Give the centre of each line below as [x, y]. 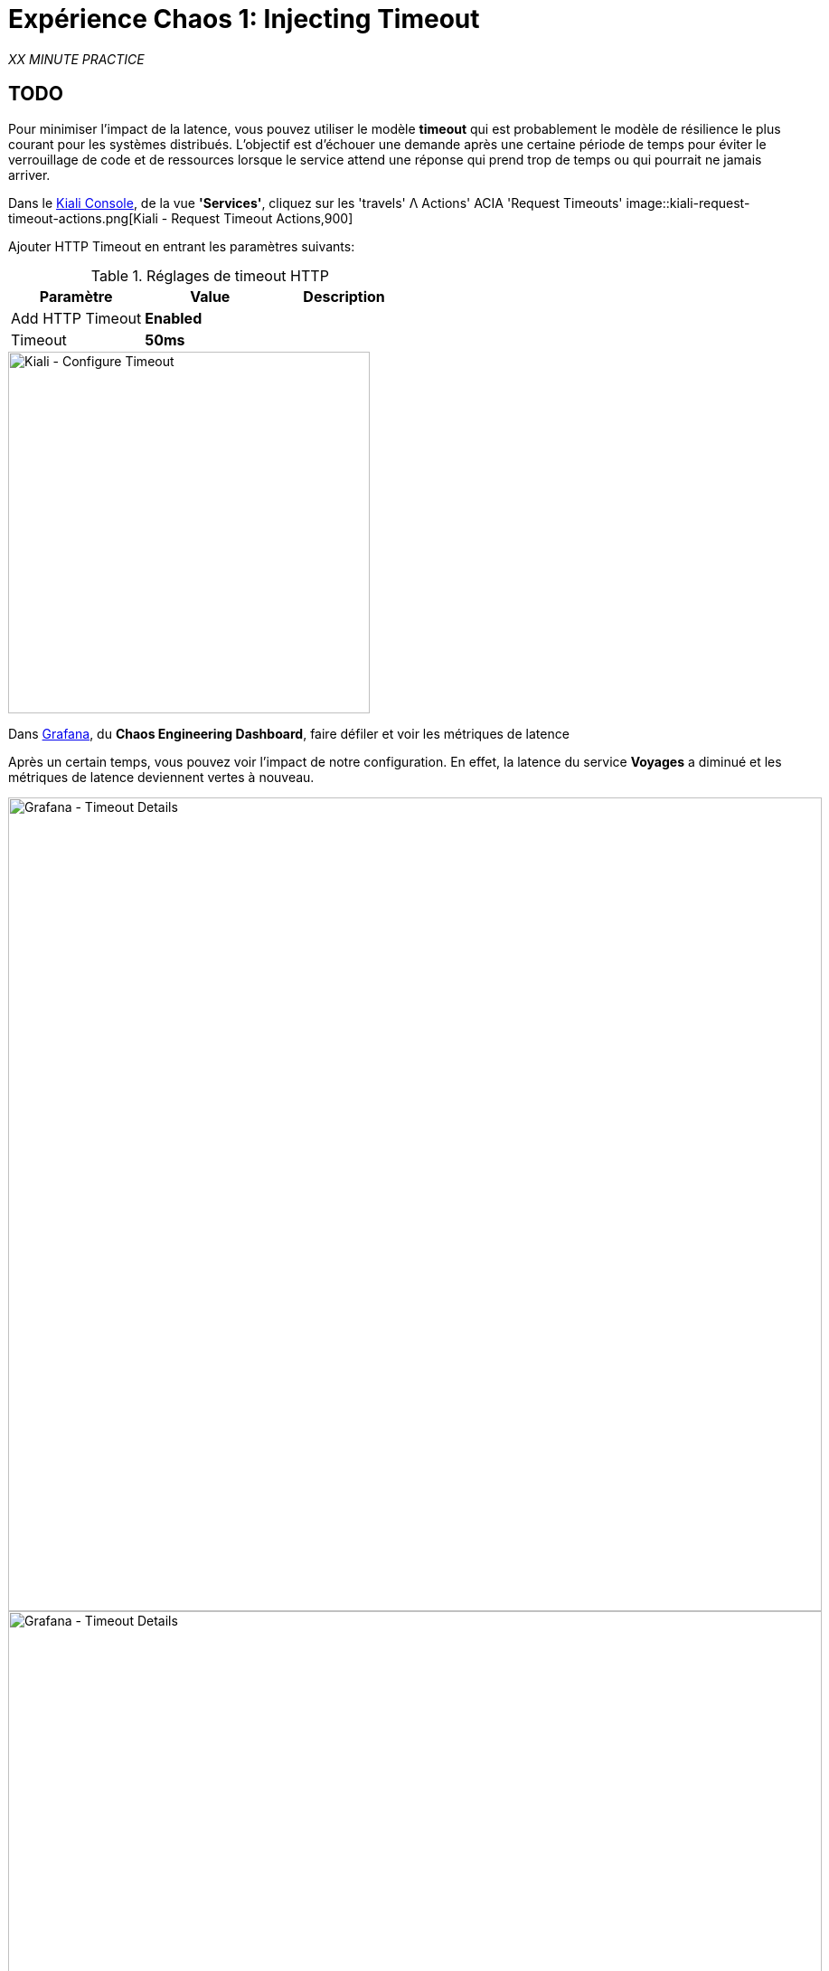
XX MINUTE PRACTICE [76, 59]
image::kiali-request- [688, 203]
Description [344, 296]
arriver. [29, 174]
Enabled [174, 318]
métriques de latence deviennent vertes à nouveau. [161, 777]
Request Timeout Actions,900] [262, 218]
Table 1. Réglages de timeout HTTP [210, 275]
